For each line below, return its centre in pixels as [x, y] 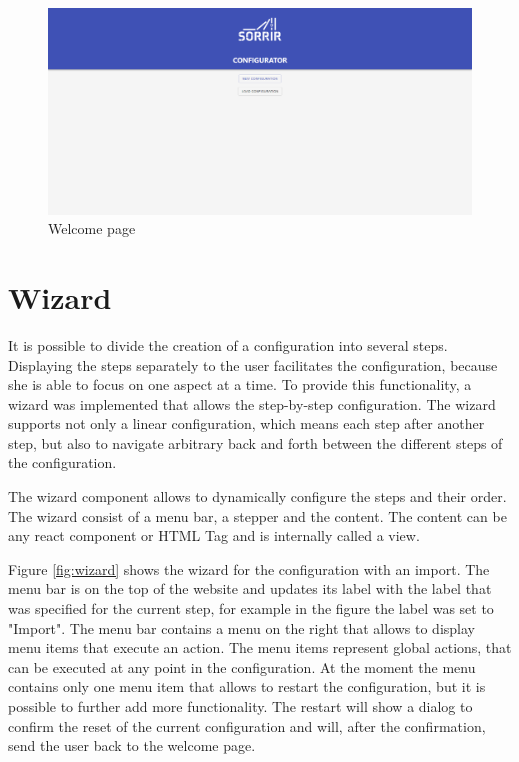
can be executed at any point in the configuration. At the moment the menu [242, 666]
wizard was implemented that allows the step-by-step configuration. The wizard [252, 403]
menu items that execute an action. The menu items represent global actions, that [260, 647]
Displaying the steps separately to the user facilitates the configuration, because [253, 364]
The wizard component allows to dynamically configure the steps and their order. [257, 496]
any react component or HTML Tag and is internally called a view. [214, 535]
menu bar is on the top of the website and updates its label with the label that [250, 588]
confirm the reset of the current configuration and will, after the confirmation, [247, 725]
